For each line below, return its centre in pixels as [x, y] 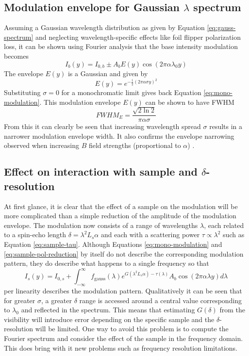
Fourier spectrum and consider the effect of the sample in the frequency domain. [124, 338]
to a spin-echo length [35, 235]
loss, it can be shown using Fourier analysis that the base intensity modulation [121, 46]
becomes [17, 56]
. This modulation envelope [80, 102]
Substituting [22, 92]
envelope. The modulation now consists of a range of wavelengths [101, 225]
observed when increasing [42, 145]
